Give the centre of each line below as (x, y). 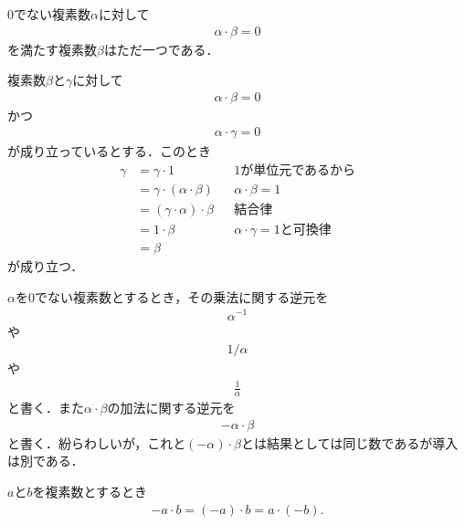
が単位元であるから (298, 171)
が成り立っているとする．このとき (109, 151)
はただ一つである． (161, 49)
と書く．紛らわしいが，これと (97, 442)
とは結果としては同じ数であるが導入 (350, 442)
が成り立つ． (46, 266)
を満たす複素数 (52, 49)
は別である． (46, 461)
